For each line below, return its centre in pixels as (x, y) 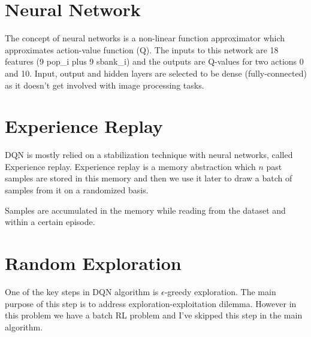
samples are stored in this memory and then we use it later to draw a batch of (149, 178)
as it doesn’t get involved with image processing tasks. (105, 85)
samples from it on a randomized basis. (77, 190)
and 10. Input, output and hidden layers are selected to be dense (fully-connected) (156, 73)
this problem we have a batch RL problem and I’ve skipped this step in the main (154, 315)
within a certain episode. (50, 222)
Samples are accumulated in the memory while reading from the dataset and (145, 210)
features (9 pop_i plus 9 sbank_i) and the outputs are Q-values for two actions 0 (154, 61)
